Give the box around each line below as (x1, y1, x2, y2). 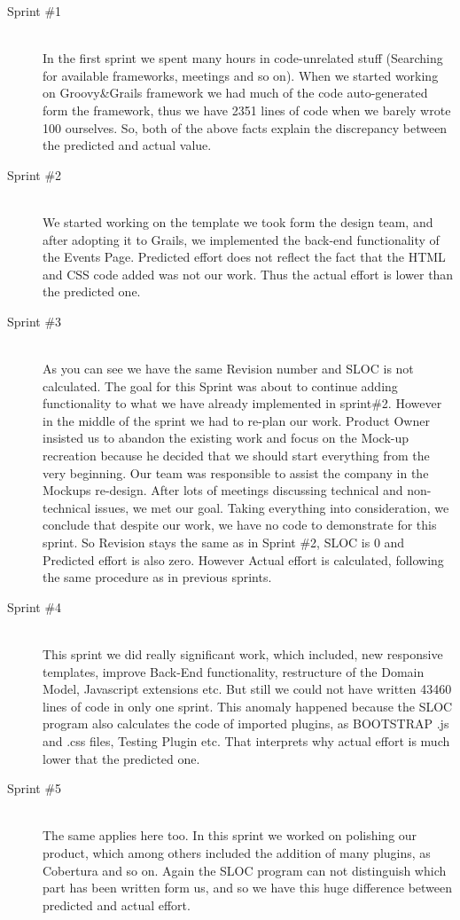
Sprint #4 (7, 597, 62, 616)
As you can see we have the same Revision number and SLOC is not (43, 359, 414, 378)
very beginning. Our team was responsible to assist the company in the (43, 463, 429, 482)
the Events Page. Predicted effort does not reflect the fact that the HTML (43, 248, 446, 266)
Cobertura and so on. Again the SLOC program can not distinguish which (43, 861, 447, 879)
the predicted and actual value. (43, 136, 212, 154)
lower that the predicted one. (43, 749, 200, 767)
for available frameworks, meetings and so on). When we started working (43, 66, 439, 84)
